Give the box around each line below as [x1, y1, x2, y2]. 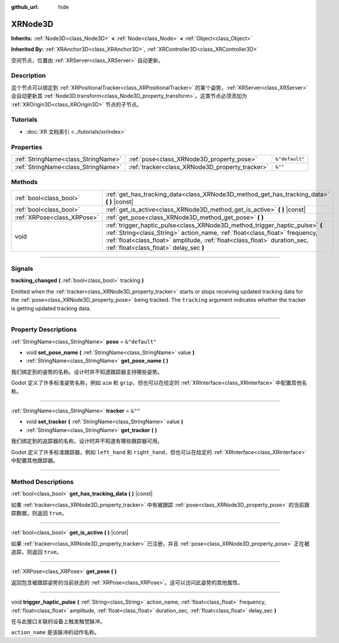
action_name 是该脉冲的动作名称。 [11, 629, 100, 636]
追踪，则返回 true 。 [11, 549, 62, 556]
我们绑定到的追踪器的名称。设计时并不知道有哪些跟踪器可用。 [11, 437, 163, 445]
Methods [11, 178, 38, 186]
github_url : [11, 4, 39, 10]
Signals [11, 265, 33, 273]
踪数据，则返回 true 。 [11, 509, 67, 516]
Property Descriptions [11, 326, 77, 334]
